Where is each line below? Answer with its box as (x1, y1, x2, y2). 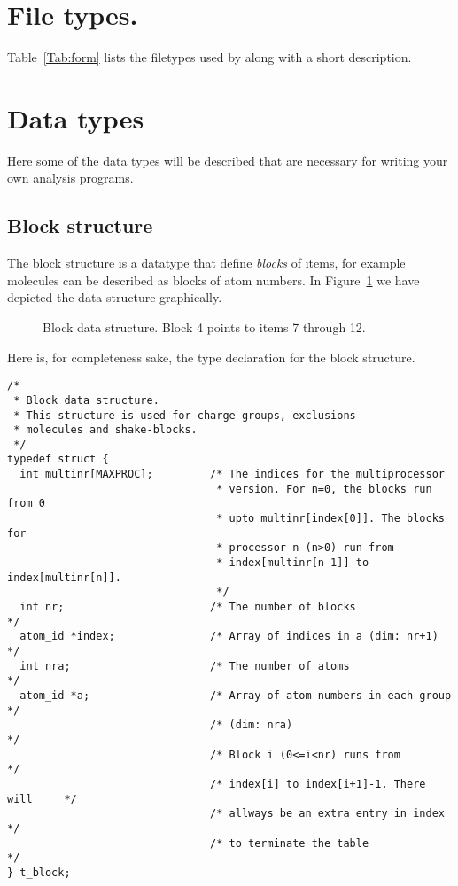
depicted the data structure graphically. (7, 288, 222, 307)
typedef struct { (7, 453, 109, 466)
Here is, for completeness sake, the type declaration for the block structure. (7, 347, 415, 366)
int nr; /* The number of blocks (19, 601, 356, 614)
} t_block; (7, 866, 71, 879)
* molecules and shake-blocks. (13, 424, 198, 437)
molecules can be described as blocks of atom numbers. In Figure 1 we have (7, 270, 420, 289)
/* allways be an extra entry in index (210, 807, 445, 820)
